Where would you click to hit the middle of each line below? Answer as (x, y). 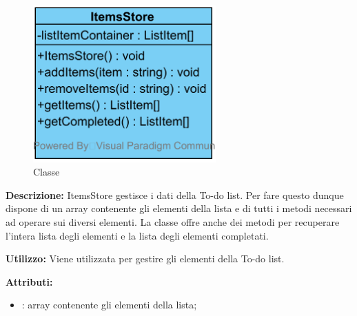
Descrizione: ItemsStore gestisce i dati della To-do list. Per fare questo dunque (175, 194)
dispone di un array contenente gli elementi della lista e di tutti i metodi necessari (179, 208)
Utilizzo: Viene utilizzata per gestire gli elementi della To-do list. (145, 259)
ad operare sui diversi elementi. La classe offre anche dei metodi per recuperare (173, 221)
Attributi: (29, 281)
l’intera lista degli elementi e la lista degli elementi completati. (137, 235)
